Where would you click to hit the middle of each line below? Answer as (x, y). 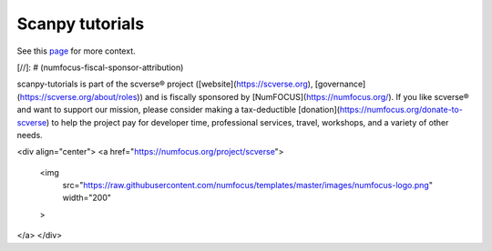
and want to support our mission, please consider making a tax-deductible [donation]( (179, 110)
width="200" (87, 198)
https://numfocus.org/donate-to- (401, 110)
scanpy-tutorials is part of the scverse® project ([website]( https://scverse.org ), (165, 84)
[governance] (340, 84)
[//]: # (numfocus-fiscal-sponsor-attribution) (100, 67)
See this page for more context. (76, 51)
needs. (30, 135)
